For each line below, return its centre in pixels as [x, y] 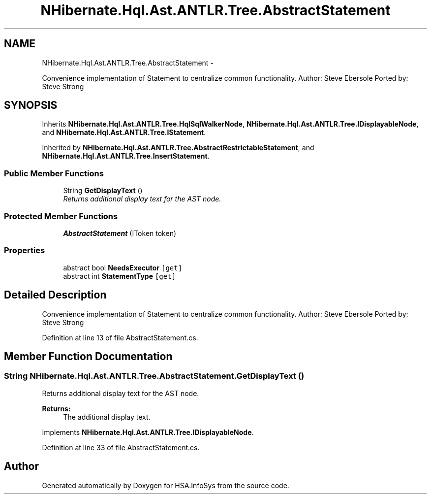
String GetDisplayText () [103, 191]
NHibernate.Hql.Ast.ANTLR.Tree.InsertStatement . [126, 156]
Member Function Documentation [88, 356]
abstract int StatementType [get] [120, 276]
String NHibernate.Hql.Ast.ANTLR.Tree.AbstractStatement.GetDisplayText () [154, 376]
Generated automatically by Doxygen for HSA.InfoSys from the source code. [166, 485]
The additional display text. [107, 417]
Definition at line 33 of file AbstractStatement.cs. [121, 447]
